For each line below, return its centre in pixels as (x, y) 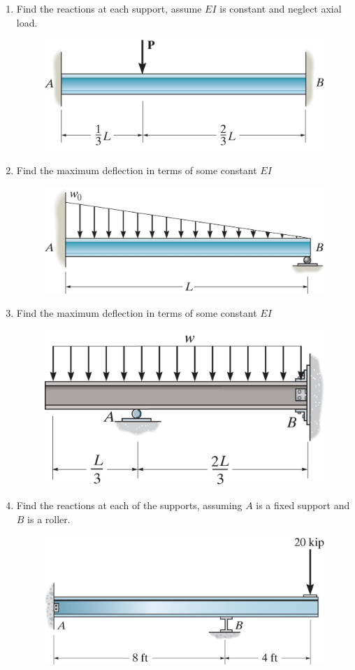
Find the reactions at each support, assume (109, 8)
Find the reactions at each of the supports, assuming (129, 505)
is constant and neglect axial (281, 8)
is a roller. (49, 519)
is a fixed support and (303, 505)
